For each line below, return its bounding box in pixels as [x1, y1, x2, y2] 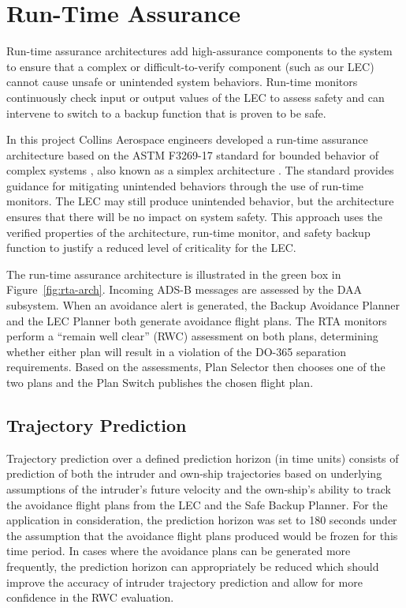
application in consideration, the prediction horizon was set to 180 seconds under [6, 512, 397, 528]
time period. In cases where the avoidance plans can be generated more [6, 542, 351, 559]
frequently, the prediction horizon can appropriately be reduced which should [6, 557, 379, 574]
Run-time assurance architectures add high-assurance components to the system [6, 43, 393, 59]
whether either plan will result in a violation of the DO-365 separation [6, 343, 347, 359]
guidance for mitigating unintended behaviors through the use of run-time [6, 177, 364, 193]
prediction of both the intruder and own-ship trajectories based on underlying [6, 465, 382, 482]
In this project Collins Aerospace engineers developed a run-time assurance [6, 131, 368, 148]
